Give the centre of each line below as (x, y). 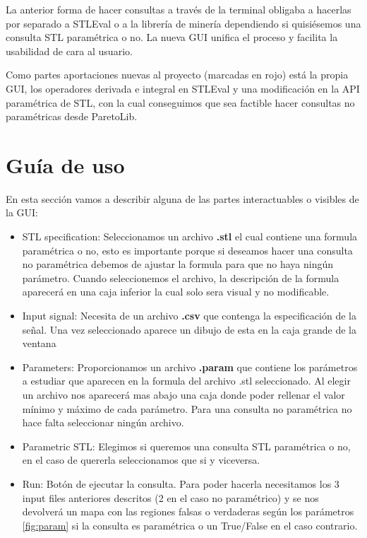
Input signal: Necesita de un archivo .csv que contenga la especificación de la (189, 316)
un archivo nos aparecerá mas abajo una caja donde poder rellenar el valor (183, 394)
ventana (39, 343)
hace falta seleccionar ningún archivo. (103, 422)
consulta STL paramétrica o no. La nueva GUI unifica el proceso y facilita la (172, 37)
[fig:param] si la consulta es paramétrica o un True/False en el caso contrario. (190, 525)
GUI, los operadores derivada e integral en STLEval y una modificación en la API (183, 88)
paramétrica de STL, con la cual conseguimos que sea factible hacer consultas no (180, 102)
